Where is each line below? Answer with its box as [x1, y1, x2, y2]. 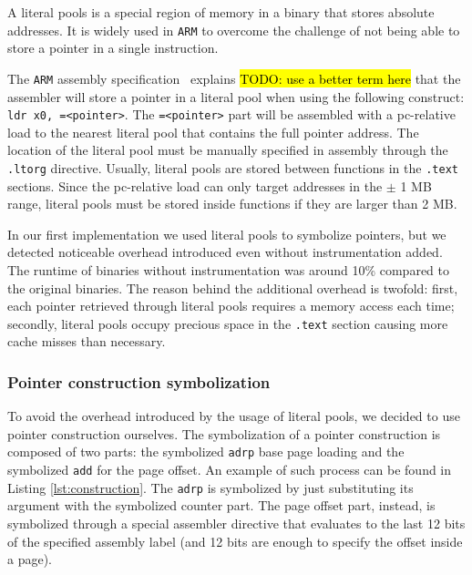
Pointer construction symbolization [7, 370, 271, 393]
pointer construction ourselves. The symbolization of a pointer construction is [7, 424, 441, 443]
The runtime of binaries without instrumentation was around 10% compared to [7, 260, 450, 279]
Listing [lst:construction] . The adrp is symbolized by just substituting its [7, 477, 414, 497]
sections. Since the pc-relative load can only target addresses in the [7, 176, 383, 195]
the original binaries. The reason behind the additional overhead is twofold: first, [7, 278, 458, 297]
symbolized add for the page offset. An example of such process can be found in [7, 460, 452, 479]
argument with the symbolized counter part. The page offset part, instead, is [7, 496, 436, 515]
